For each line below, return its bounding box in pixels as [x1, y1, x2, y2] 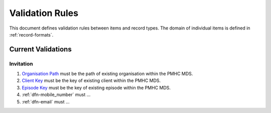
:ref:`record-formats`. [9, 31, 54, 37]
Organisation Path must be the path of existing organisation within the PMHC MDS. [22, 70, 193, 77]
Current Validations [9, 45, 72, 53]
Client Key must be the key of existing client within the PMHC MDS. [22, 77, 161, 83]
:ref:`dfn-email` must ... [22, 98, 70, 104]
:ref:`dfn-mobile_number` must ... [22, 91, 91, 97]
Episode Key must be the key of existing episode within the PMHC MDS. [22, 84, 171, 90]
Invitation [9, 60, 33, 67]
